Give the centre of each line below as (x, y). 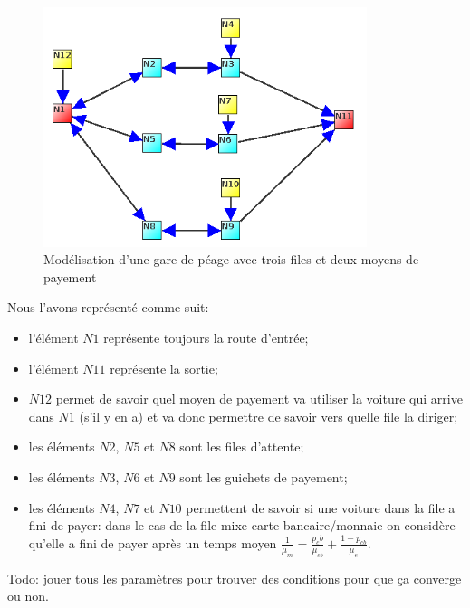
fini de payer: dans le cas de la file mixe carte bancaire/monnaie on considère (242, 525)
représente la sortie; (164, 368)
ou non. (28, 596)
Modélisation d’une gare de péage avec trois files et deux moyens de (231, 259)
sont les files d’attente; (242, 446)
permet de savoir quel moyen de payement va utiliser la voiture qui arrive (259, 399)
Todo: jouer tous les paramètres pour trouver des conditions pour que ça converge (235, 578)
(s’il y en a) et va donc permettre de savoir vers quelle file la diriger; (269, 416)
